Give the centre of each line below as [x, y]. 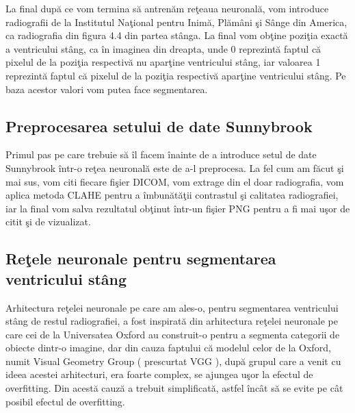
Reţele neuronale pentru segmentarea [141, 259]
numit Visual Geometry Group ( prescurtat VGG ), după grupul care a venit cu [173, 361]
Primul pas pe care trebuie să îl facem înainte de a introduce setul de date [161, 154]
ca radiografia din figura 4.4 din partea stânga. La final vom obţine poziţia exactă [177, 35]
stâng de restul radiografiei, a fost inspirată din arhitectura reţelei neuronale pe [172, 321]
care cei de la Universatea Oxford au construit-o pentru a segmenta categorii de [173, 334]
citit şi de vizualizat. [48, 222]
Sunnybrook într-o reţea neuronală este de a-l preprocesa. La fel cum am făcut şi [175, 167]
